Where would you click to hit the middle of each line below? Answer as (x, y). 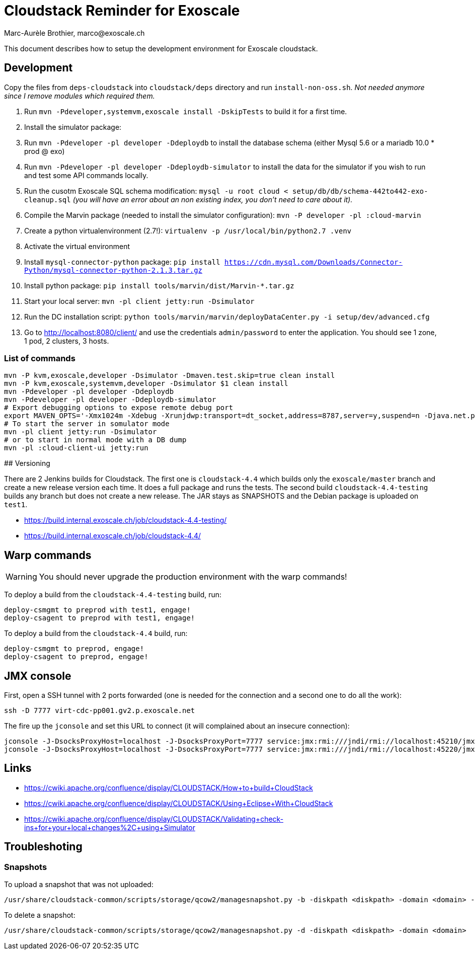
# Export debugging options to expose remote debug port (119, 408)
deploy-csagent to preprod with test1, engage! (100, 618)
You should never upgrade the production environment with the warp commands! (193, 577)
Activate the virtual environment (77, 246)
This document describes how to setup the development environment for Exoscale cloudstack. (161, 48)
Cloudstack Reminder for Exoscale (122, 11)
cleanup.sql (48, 200)
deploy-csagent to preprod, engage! (76, 657)
